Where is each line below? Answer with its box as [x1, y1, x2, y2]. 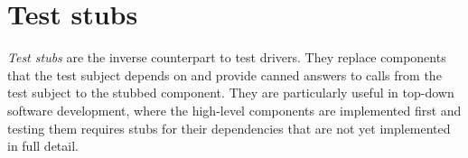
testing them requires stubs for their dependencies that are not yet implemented [7, 118, 451, 137]
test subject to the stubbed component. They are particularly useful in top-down [7, 83, 454, 102]
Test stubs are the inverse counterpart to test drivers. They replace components [7, 48, 446, 67]
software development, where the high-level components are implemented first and [7, 100, 462, 119]
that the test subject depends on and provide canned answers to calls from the [7, 65, 442, 84]
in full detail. [7, 136, 79, 155]
